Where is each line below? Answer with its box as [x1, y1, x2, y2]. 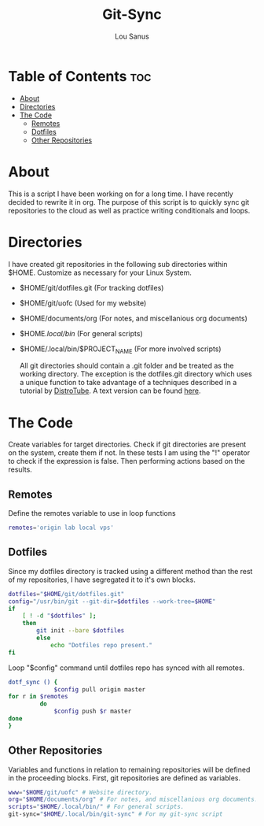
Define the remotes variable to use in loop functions [8, 509, 176, 518]
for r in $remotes [8, 693, 68, 701]
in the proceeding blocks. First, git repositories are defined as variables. [8, 773, 241, 783]
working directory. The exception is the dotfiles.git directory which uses [19, 369, 253, 379]
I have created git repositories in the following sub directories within [8, 259, 228, 269]
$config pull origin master [53, 685, 146, 694]
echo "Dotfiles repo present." [49, 641, 153, 649]
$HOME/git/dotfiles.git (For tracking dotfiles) [19, 283, 164, 292]
